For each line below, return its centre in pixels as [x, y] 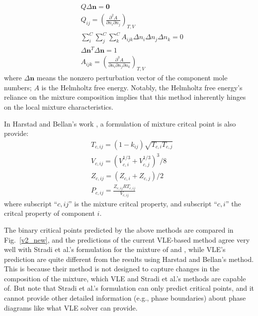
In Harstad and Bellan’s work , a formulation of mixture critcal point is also [120, 123]
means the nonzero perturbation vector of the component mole [132, 78]
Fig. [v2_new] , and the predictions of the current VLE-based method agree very [127, 239]
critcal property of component [49, 213]
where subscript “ [31, 203]
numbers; [18, 87]
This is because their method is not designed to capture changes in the [112, 269]
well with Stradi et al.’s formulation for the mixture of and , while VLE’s [115, 249]
